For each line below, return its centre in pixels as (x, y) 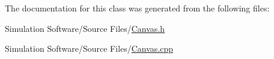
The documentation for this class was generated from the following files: (137, 8)
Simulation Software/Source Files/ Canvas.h (85, 28)
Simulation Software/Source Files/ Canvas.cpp (89, 48)
